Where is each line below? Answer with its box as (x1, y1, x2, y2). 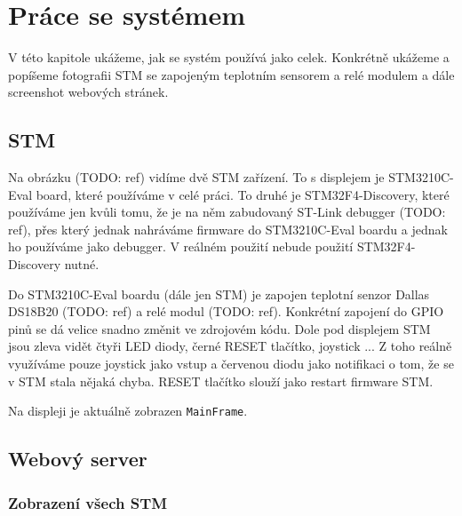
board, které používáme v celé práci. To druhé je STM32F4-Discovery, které (36, 185, 450, 203)
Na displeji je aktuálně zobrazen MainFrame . (8, 401, 248, 420)
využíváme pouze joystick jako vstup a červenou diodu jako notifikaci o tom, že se (8, 354, 454, 373)
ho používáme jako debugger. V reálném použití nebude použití (8, 237, 354, 256)
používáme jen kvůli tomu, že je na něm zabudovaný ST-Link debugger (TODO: (8, 202, 446, 221)
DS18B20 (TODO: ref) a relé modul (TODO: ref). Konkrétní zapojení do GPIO (8, 302, 444, 321)
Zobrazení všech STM (8, 491, 168, 513)
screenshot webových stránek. (8, 83, 169, 101)
